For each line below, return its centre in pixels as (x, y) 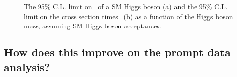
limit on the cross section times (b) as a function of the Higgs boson (128, 16)
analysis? (27, 66)
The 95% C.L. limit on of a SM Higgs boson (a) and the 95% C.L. (126, 6)
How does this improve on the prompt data (117, 52)
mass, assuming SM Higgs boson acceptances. (93, 26)
